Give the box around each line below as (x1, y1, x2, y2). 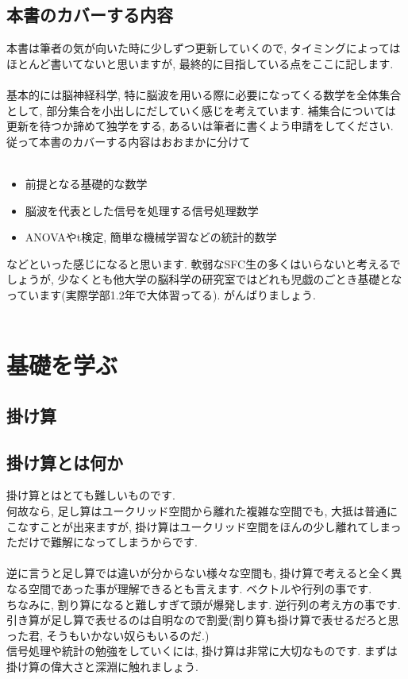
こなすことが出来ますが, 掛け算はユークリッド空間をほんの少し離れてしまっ (6, 518, 402, 534)
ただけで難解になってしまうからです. (6, 534, 198, 550)
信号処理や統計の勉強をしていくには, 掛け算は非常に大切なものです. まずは (6, 642, 398, 659)
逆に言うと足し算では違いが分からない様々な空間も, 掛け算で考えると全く (6, 565, 391, 581)
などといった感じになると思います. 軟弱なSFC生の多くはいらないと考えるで (6, 255, 401, 272)
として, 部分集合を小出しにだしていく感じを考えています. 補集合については (6, 102, 396, 118)
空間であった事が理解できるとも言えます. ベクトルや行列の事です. (28, 581, 372, 597)
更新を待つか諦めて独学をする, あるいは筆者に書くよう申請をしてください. (6, 118, 394, 134)
